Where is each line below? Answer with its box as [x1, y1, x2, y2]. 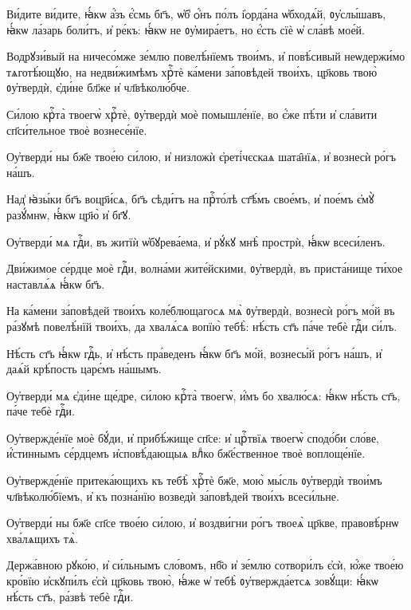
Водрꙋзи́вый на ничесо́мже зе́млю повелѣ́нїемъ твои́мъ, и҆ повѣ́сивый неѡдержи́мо [6, 48, 405, 65]
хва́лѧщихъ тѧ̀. [6, 529, 78, 546]
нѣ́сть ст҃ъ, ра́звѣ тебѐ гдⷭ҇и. [6, 588, 134, 604]
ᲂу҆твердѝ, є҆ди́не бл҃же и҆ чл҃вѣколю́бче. [6, 79, 190, 96]
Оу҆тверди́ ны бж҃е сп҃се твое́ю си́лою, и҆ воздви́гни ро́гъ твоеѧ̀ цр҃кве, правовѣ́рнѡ [6, 514, 399, 531]
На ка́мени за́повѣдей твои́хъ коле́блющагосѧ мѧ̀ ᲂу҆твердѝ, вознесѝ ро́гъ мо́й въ [6, 302, 395, 319]
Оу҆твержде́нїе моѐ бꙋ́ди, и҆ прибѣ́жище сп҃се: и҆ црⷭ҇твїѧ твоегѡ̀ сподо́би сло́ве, [6, 429, 379, 446]
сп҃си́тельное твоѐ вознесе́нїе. [6, 121, 147, 138]
